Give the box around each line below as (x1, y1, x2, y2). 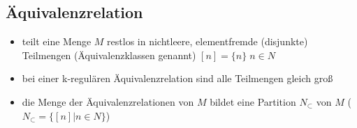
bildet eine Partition (210, 94, 296, 109)
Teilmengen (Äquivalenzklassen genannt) (22, 47, 196, 62)
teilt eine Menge (22, 34, 92, 49)
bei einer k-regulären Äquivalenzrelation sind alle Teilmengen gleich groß (22, 71, 333, 86)
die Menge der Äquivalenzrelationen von (22, 94, 194, 109)
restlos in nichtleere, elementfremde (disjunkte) (107, 34, 308, 49)
